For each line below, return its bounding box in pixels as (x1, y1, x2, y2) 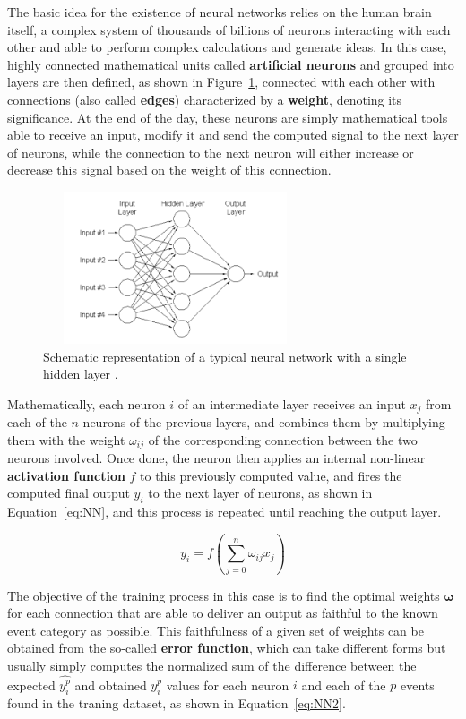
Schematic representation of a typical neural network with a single (43, 347, 407, 365)
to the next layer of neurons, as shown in (148, 484, 373, 502)
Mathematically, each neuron (7, 394, 166, 413)
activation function (7, 466, 125, 484)
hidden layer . (43, 364, 118, 383)
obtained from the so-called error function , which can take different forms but (7, 638, 446, 657)
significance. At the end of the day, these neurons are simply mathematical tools (7, 107, 448, 126)
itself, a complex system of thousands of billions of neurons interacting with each (7, 20, 451, 39)
